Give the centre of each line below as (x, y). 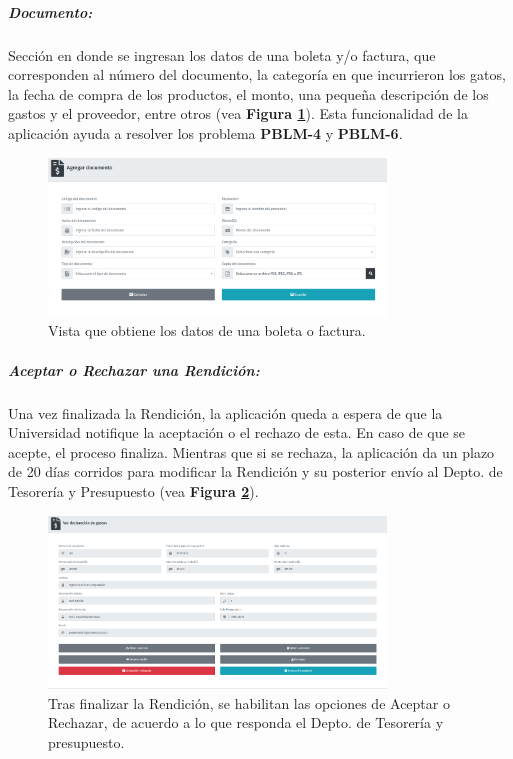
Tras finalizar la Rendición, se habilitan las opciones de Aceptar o (249, 702)
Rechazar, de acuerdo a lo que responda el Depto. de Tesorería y (246, 722)
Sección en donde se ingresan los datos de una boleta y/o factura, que (222, 54)
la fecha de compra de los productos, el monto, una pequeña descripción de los (248, 93)
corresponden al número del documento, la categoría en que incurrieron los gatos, (257, 74)
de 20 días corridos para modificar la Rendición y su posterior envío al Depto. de (255, 471)
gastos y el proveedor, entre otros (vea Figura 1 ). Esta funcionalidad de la (238, 113)
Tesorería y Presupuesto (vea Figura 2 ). (133, 490)
